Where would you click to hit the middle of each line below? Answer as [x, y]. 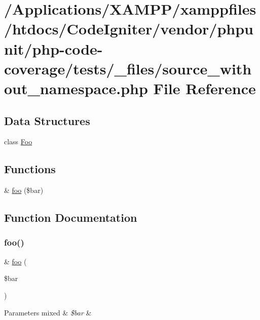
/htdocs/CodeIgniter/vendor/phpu [129, 29]
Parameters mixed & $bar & [48, 312]
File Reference [205, 88]
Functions [30, 169]
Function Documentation [71, 217]
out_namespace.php [76, 88]
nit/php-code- [53, 48]
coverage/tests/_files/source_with [128, 68]
